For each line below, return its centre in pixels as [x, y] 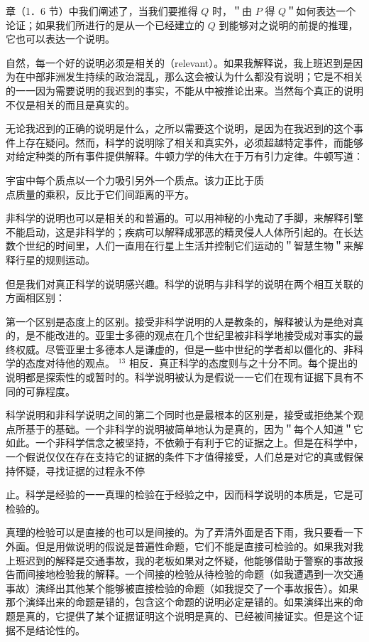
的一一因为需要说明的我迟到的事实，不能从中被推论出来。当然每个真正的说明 [184, 90]
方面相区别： [35, 298]
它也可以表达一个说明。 [60, 39]
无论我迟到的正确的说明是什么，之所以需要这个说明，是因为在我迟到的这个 [180, 128]
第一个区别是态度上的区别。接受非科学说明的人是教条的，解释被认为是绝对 [180, 321]
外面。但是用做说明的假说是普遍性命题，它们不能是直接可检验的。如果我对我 [184, 546]
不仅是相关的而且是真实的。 [70, 104]
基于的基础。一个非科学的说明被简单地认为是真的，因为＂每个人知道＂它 [194, 428]
